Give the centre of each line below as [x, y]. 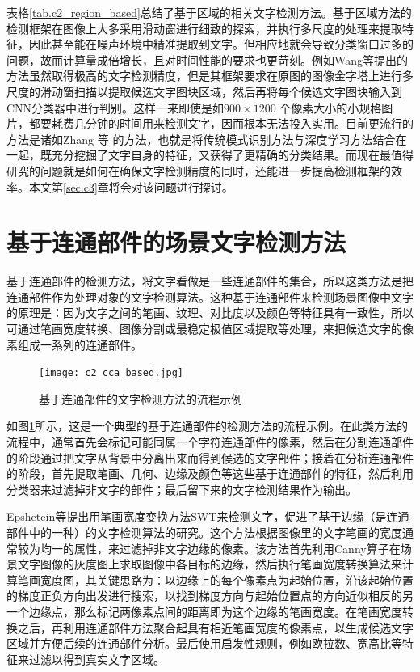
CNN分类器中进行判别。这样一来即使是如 [115, 107]
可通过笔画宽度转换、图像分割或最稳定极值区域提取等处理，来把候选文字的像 [210, 329]
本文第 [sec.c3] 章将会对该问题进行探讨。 [131, 186]
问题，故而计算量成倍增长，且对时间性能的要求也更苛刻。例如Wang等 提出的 [208, 59]
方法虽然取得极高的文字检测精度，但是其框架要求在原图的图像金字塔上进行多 [210, 76]
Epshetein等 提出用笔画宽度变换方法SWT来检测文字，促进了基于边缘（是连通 [208, 516]
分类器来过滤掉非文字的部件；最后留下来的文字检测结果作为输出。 [182, 489]
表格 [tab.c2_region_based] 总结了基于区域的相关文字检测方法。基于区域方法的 [209, 12]
